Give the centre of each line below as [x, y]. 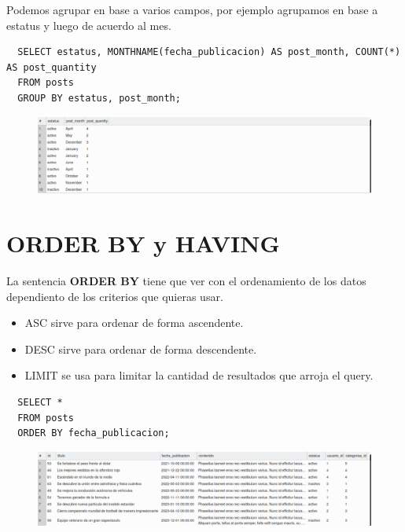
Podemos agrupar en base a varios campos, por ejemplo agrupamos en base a [192, 9]
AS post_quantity [52, 67]
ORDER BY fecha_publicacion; [94, 433]
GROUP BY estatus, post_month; [99, 98]
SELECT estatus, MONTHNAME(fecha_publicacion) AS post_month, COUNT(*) [209, 52]
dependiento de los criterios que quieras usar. [115, 296]
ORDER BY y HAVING [143, 243]
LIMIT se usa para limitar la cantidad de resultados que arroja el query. [199, 375]
